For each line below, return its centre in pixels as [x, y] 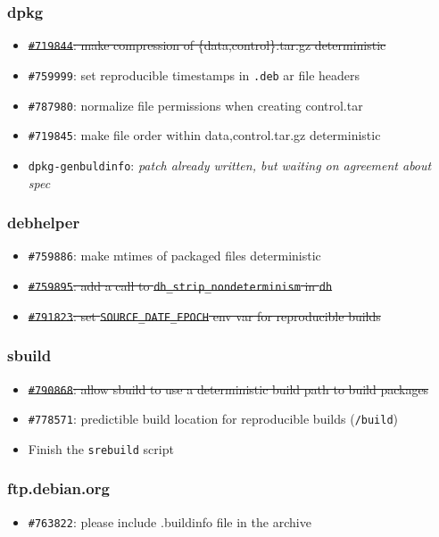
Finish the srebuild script [101, 448]
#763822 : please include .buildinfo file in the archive [170, 521]
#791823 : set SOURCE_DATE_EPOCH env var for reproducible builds [204, 315]
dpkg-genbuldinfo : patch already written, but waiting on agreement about [230, 165]
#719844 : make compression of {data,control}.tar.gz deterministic [207, 45]
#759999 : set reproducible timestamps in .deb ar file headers [194, 74]
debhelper [44, 223]
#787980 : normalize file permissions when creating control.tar [195, 105]
